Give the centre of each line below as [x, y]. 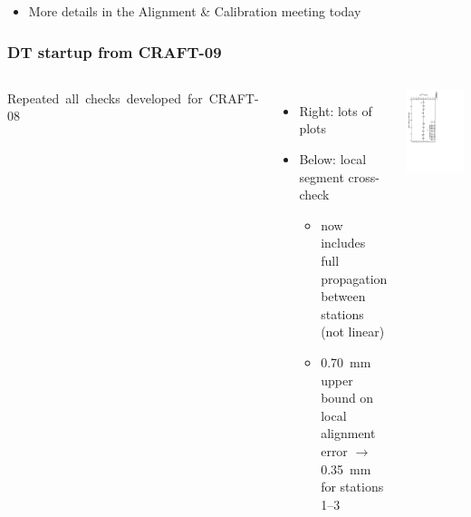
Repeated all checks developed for [105, 98]
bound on [347, 398]
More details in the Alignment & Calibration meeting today [195, 11]
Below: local [333, 159]
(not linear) [353, 332]
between [343, 296]
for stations [352, 487]
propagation [354, 278]
